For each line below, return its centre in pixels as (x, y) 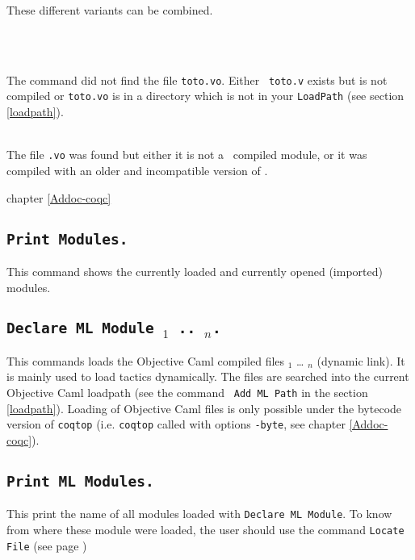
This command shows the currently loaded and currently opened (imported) (195, 271)
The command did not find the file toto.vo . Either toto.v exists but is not (197, 79)
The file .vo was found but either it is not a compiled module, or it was (187, 155)
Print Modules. (67, 239)
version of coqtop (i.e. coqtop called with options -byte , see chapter (176, 424)
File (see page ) (47, 545)
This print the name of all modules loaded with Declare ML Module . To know (199, 514)
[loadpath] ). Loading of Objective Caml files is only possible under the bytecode (204, 408)
